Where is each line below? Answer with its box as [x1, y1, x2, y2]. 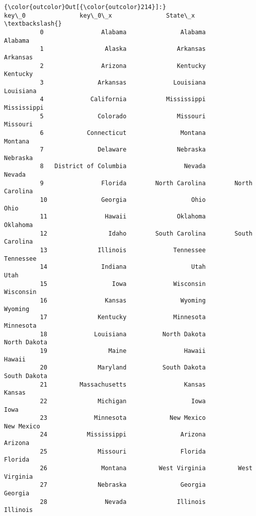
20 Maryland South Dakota [40, 364, 206, 372]
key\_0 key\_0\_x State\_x [4, 12, 195, 19]
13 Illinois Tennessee [40, 247, 206, 254]
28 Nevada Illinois [40, 498, 206, 505]
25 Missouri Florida [40, 448, 206, 455]
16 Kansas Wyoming [40, 297, 206, 304]
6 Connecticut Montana [40, 129, 206, 136]
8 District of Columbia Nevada [40, 163, 206, 170]
